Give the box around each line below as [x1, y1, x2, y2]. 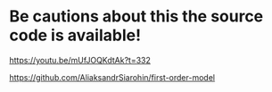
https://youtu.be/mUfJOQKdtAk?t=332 [9, 54, 152, 65]
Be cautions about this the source [9, 6, 264, 27]
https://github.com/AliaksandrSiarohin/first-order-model [9, 71, 216, 82]
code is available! [9, 25, 141, 46]
